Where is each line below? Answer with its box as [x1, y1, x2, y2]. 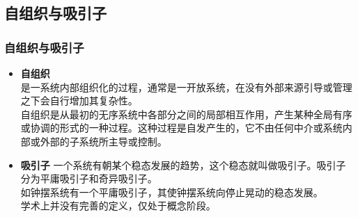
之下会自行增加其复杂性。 [20, 93, 138, 108]
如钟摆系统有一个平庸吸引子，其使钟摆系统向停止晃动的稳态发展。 [20, 184, 323, 199]
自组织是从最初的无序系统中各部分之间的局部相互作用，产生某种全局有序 [20, 106, 352, 121]
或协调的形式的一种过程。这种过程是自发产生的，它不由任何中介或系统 [20, 120, 343, 135]
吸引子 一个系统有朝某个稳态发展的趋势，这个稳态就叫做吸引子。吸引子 [20, 157, 346, 172]
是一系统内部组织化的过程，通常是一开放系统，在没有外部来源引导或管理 [20, 79, 352, 94]
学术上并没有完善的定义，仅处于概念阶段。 [20, 198, 216, 213]
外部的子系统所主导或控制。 [40, 134, 167, 148]
